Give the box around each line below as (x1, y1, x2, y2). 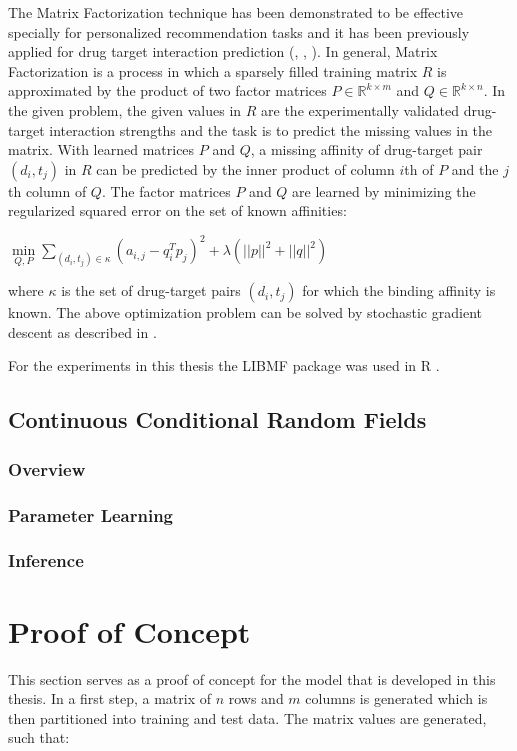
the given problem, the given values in (8, 99, 242, 120)
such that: (8, 727, 70, 748)
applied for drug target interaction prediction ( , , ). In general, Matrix (8, 41, 438, 62)
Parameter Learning (8, 502, 173, 527)
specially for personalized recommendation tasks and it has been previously (8, 21, 470, 42)
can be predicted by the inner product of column (96, 158, 395, 179)
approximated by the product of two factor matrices (8, 80, 327, 101)
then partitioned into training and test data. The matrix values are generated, (8, 707, 487, 728)
